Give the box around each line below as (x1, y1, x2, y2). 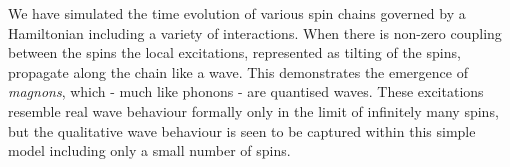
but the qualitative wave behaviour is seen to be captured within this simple (8, 120, 476, 141)
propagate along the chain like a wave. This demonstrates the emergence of (8, 61, 468, 82)
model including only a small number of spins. (8, 140, 291, 161)
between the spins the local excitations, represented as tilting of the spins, (8, 42, 461, 63)
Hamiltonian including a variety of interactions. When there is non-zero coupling (8, 22, 502, 43)
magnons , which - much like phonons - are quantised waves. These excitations (8, 81, 484, 102)
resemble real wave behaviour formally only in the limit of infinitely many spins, (8, 100, 499, 121)
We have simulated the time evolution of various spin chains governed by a (8, 3, 466, 23)
